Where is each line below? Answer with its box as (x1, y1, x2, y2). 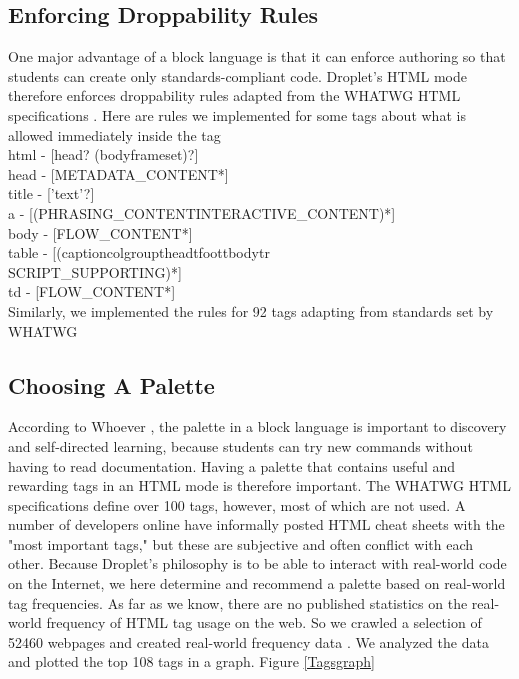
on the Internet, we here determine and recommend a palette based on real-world (8, 573, 506, 594)
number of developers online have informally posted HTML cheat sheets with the (8, 514, 505, 535)
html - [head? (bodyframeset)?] (8, 144, 199, 165)
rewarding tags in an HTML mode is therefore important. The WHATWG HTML (8, 475, 511, 496)
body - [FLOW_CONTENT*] (8, 222, 193, 243)
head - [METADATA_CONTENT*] (8, 163, 229, 184)
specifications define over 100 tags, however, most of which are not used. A (8, 494, 466, 515)
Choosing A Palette (8, 369, 215, 400)
